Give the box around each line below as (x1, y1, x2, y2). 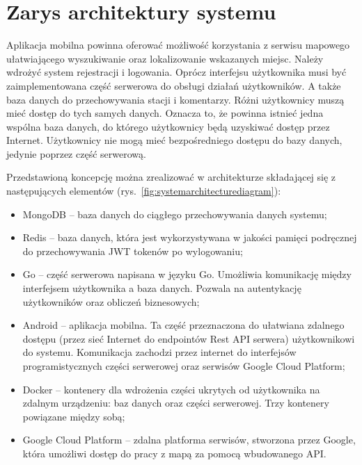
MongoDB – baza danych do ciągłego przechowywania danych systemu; (22, 206, 327, 221)
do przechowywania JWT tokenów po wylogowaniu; (22, 243, 243, 258)
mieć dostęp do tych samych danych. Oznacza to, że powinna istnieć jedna (6, 106, 324, 120)
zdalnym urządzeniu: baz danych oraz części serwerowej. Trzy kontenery (22, 395, 329, 410)
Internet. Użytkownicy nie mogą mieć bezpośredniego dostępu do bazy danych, (6, 133, 343, 147)
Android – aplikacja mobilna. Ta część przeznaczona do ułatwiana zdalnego (22, 318, 345, 332)
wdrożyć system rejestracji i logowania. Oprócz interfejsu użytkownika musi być (6, 65, 347, 79)
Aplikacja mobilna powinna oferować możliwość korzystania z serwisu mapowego (6, 38, 350, 52)
